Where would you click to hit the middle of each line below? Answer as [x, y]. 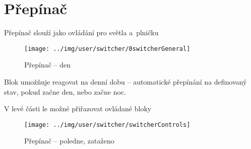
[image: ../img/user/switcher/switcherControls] [107, 125]
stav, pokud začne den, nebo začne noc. [65, 91]
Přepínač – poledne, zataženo [69, 141]
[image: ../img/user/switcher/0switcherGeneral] [107, 49]
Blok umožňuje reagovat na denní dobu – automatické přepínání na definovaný [126, 81]
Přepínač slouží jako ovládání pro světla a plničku [81, 32]
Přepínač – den [48, 65]
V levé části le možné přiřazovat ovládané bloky [78, 108]
